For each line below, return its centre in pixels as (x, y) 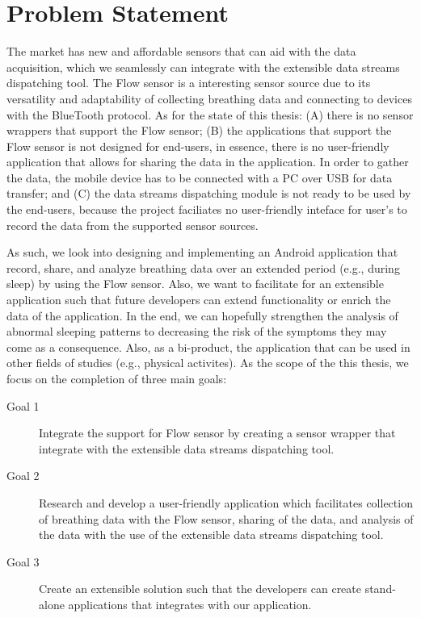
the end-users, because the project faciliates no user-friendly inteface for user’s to (207, 209)
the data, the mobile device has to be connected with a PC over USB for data (200, 177)
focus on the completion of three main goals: (117, 378)
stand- (380, 589)
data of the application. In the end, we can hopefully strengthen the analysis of (202, 315)
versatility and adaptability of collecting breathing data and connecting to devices (209, 98)
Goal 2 (23, 476)
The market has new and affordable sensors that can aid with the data (181, 51)
